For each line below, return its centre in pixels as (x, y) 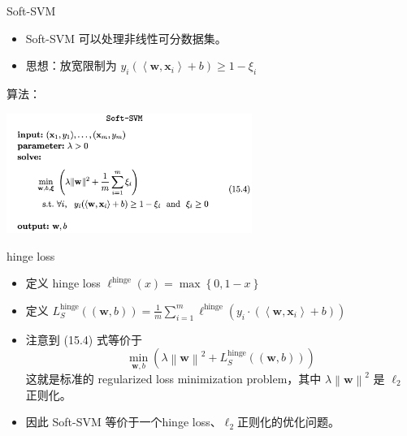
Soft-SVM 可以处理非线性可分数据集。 (126, 38)
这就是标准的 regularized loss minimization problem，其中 (173, 378)
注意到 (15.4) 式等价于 (84, 339)
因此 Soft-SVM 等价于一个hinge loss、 (123, 422)
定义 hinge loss (63, 283)
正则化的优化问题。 (288, 422)
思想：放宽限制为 (71, 65)
